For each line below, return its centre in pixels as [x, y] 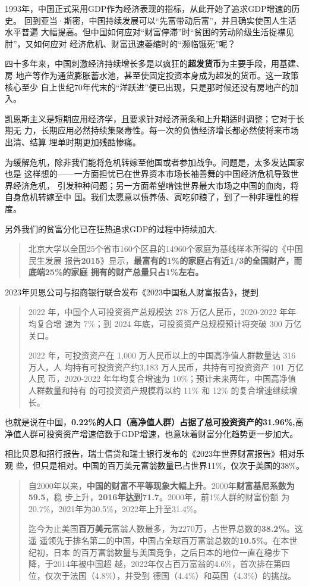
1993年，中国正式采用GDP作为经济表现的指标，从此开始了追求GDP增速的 [148, 8]
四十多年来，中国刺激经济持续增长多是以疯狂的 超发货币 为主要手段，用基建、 [154, 63]
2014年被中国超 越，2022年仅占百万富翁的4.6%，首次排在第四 [172, 564]
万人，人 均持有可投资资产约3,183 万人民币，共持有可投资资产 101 [156, 367]
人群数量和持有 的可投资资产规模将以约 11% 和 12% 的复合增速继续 [159, 390]
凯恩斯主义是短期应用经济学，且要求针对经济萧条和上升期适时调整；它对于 [150, 118]
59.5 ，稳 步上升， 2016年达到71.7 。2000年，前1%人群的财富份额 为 [159, 497]
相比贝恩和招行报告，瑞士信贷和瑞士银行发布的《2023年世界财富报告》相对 [150, 453]
